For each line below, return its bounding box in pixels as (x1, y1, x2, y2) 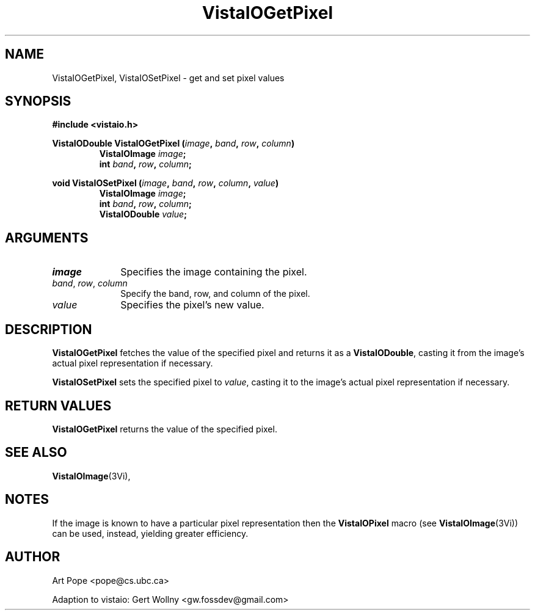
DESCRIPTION (5, 321, 92, 337)
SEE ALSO (5, 445, 67, 460)
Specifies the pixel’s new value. (120, 299, 264, 311)
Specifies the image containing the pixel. (120, 266, 307, 278)
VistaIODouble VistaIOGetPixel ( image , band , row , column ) (52, 138, 295, 149)
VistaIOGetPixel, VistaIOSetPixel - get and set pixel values (52, 72, 285, 83)
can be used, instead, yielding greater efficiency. (52, 528, 249, 539)
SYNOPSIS (5, 93, 71, 109)
